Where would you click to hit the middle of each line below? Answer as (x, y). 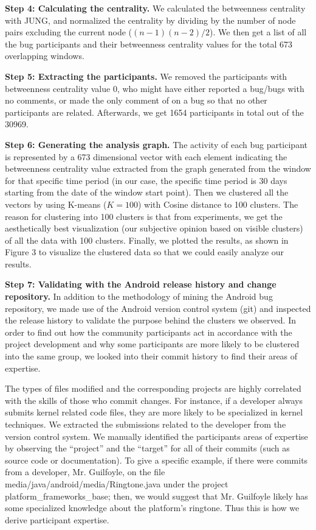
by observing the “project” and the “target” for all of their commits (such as (147, 448)
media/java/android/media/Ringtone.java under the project (117, 483)
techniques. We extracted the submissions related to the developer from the (146, 424)
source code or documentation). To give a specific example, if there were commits (156, 460)
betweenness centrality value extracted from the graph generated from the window (158, 168)
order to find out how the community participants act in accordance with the (149, 332)
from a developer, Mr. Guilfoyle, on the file (85, 472)
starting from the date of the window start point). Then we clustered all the (147, 192)
